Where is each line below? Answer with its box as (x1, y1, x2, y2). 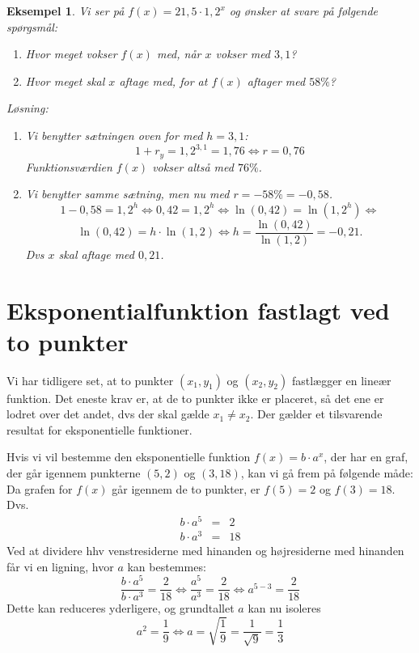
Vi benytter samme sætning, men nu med (25, 185, 230, 202)
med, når (156, 45, 201, 62)
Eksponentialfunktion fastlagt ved (6, 293, 390, 326)
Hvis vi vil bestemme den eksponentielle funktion (6, 448, 251, 465)
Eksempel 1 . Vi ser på (6, 2, 125, 19)
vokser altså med (152, 158, 234, 175)
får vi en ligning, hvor (6, 558, 114, 575)
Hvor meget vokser (25, 45, 117, 62)
